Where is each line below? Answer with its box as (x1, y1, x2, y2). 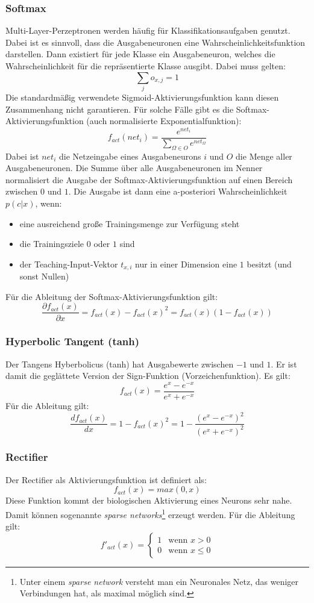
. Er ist (271, 357, 297, 370)
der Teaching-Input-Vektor (19, 257, 118, 270)
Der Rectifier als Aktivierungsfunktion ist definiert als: (5, 473, 207, 486)
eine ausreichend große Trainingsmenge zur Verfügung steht (19, 217, 240, 230)
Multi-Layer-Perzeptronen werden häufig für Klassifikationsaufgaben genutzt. (5, 24, 290, 37)
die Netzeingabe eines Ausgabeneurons (59, 149, 201, 162)
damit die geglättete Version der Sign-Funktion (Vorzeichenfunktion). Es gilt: (5, 369, 290, 382)
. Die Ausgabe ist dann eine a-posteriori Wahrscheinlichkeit (68, 185, 287, 198)
